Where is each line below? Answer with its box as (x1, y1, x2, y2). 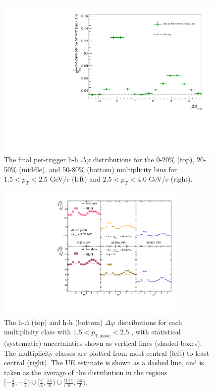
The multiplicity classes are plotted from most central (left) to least (4, 347, 210, 358)
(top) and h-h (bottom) (31, 317, 103, 327)
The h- (4, 317, 25, 327)
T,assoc (95, 333, 111, 338)
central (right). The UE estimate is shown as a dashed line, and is (4, 357, 204, 368)
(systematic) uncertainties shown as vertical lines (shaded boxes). (4, 337, 202, 348)
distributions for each (117, 317, 182, 327)
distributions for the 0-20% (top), (93, 154, 195, 165)
